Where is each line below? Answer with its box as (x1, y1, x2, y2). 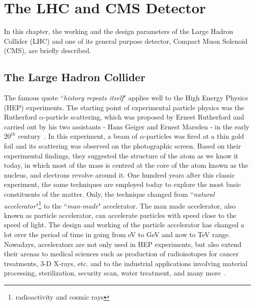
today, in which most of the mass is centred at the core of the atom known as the (4, 160, 249, 170)
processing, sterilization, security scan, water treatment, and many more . (4, 268, 226, 278)
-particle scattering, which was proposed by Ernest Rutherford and (43, 112, 244, 122)
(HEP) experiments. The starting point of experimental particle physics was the (4, 102, 244, 112)
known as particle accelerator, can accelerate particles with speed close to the (4, 210, 236, 220)
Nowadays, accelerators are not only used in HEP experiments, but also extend (4, 239, 242, 249)
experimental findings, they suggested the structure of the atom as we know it (4, 150, 239, 160)
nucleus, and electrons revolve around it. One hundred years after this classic (4, 169, 235, 180)
